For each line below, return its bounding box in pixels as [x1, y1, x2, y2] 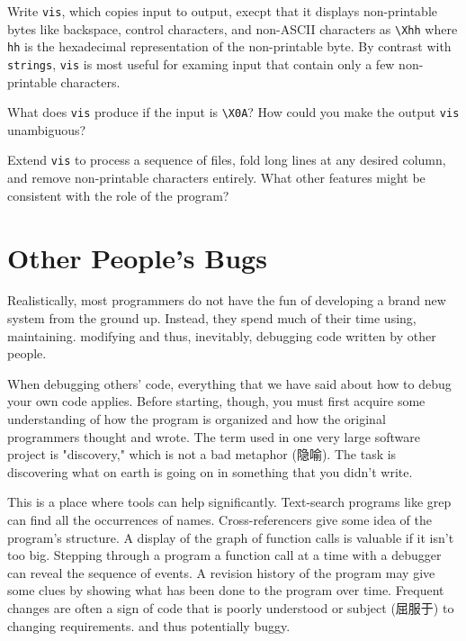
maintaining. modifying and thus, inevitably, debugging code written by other [7, 326, 436, 345]
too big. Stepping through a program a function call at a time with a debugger [7, 546, 442, 564]
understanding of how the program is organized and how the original [7, 410, 386, 428]
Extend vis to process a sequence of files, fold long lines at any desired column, [7, 150, 446, 169]
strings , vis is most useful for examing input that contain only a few [7, 54, 395, 73]
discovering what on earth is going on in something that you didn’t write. [7, 462, 413, 481]
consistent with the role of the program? [7, 185, 229, 204]
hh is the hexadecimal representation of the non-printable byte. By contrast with [7, 37, 452, 56]
